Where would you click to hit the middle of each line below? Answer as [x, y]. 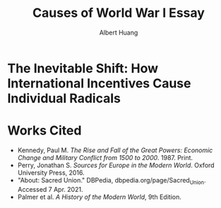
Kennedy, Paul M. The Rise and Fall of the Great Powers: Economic [115, 150]
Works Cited [44, 131]
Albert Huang [119, 32]
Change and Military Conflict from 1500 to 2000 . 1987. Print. [105, 157]
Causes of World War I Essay [119, 13]
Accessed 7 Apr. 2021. [50, 189]
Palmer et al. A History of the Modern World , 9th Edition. [99, 197]
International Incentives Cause [99, 83]
